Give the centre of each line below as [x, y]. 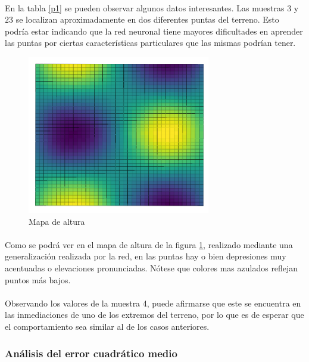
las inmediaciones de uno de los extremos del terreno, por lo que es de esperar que [154, 315]
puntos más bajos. [38, 279]
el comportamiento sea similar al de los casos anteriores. [107, 327]
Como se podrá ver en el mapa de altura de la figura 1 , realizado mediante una [149, 244]
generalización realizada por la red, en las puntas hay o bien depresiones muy [146, 256]
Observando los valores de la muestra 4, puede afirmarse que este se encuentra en [153, 303]
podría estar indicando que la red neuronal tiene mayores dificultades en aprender [154, 31]
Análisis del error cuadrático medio [91, 353]
